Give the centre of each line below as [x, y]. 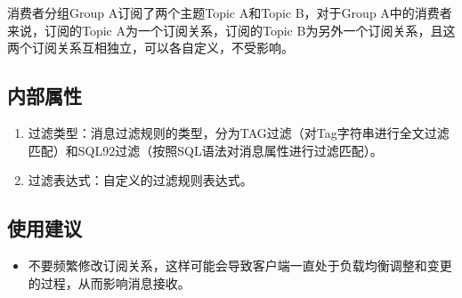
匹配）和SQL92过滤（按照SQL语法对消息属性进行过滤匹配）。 [205, 150]
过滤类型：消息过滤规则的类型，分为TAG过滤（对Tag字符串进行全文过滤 [239, 132]
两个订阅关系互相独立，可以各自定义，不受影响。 [150, 48]
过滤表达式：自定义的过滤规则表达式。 [140, 180]
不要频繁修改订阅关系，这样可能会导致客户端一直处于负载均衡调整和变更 [240, 265]
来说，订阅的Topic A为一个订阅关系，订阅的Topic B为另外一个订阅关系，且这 [231, 30]
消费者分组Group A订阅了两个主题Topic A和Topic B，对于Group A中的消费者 [230, 12]
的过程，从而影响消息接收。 [109, 282]
